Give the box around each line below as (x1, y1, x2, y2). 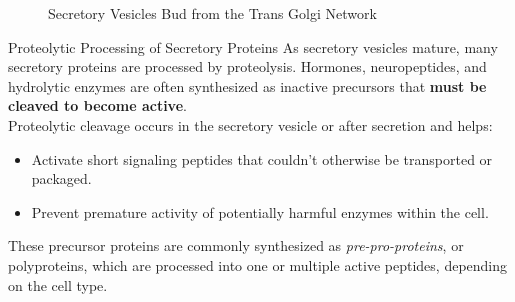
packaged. (31, 168, 92, 189)
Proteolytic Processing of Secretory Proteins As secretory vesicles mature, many (8, 36, 498, 57)
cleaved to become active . (8, 95, 187, 116)
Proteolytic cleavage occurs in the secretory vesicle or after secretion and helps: (8, 114, 493, 135)
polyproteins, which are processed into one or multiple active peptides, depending (8, 254, 508, 275)
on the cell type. (8, 274, 108, 295)
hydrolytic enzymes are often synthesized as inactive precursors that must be (8, 75, 487, 96)
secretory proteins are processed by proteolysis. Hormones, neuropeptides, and (8, 56, 487, 77)
